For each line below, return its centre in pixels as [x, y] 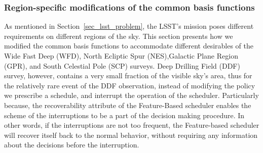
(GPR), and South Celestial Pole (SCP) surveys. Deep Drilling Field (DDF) [122, 65]
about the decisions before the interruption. [72, 145]
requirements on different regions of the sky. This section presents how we [119, 36]
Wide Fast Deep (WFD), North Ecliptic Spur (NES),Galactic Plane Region [121, 56]
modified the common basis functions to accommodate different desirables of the [129, 46]
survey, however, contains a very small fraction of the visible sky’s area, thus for [128, 75]
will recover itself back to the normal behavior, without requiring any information [131, 135]
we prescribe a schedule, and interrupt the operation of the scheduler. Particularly [131, 95]
